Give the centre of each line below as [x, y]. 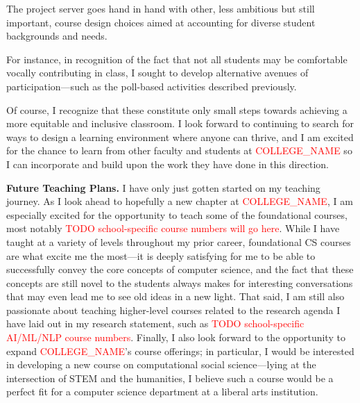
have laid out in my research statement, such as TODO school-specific [155, 323]
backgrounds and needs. [57, 36]
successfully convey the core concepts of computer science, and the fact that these [180, 269]
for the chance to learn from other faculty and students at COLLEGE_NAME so [179, 150]
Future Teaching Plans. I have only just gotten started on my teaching [163, 187]
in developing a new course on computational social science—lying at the [161, 364]
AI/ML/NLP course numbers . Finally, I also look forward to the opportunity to [176, 337]
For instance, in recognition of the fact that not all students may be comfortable [177, 59]
